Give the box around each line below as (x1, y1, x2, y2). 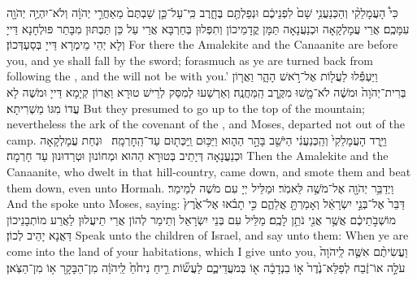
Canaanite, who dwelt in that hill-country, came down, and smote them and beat (7, 162, 411, 179)
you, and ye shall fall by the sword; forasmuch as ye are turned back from (7, 51, 373, 68)
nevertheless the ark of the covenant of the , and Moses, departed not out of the (7, 115, 406, 132)
